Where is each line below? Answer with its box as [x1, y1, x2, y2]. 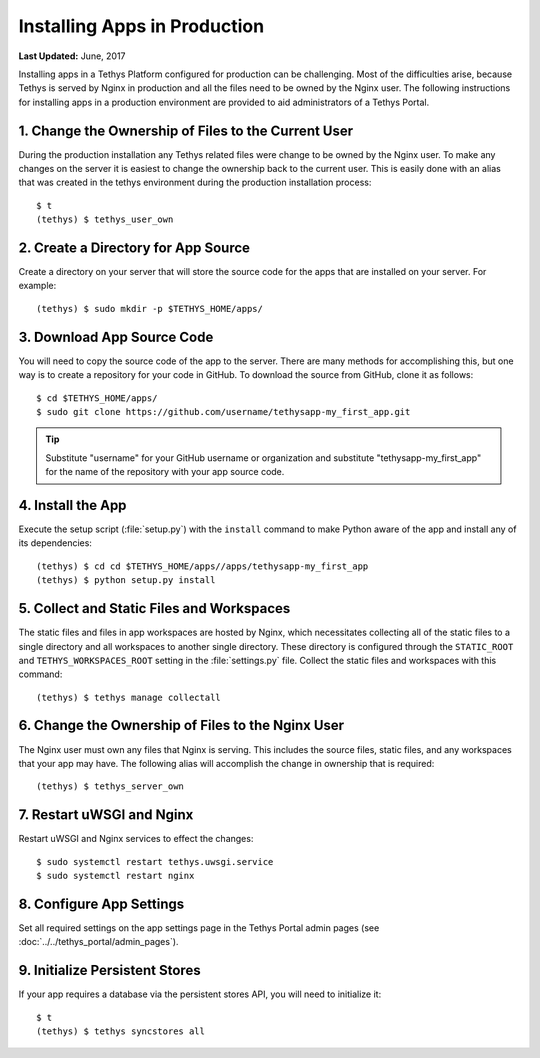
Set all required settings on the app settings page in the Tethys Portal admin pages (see [18, 921, 380, 934]
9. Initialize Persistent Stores [18, 962, 201, 979]
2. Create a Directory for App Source [18, 240, 250, 256]
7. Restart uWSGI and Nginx [18, 806, 194, 824]
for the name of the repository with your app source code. [45, 466, 285, 478]
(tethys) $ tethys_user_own [36, 214, 174, 225]
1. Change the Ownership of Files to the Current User [18, 122, 354, 139]
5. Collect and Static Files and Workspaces [18, 600, 291, 617]
